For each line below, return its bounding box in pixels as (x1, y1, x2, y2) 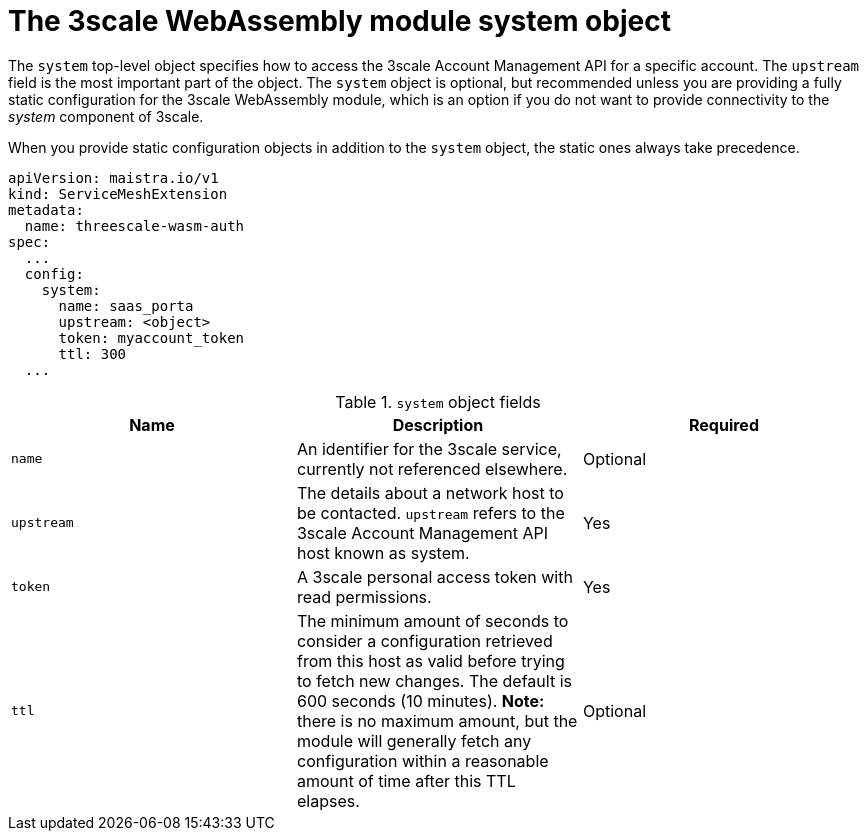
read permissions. (296, 586, 432, 607)
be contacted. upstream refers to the (296, 502, 565, 523)
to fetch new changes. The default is (296, 670, 572, 691)
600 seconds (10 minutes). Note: (296, 690, 545, 711)
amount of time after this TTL (296, 770, 516, 791)
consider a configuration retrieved (296, 630, 553, 651)
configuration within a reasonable (296, 750, 549, 771)
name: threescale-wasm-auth (24, 217, 245, 234)
